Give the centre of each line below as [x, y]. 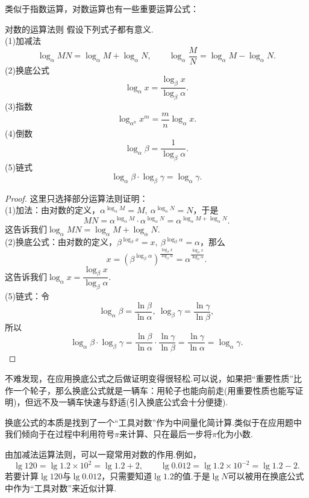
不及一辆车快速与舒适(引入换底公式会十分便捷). [135, 402]
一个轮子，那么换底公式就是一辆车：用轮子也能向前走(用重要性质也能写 [154, 390]
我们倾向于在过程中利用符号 [60, 434]
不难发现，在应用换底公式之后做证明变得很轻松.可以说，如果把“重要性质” [149, 378]
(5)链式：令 [27, 296]
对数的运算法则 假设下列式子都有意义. [79, 29]
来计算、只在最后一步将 [165, 434]
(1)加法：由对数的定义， [52, 210]
